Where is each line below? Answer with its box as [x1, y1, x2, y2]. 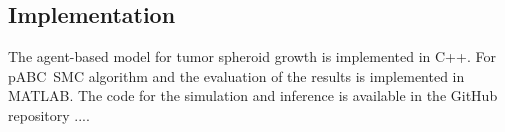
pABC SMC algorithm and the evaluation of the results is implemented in [8, 65, 465, 86]
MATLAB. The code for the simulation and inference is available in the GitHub [8, 85, 498, 106]
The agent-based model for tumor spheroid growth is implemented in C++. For [8, 46, 496, 67]
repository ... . [8, 104, 90, 125]
